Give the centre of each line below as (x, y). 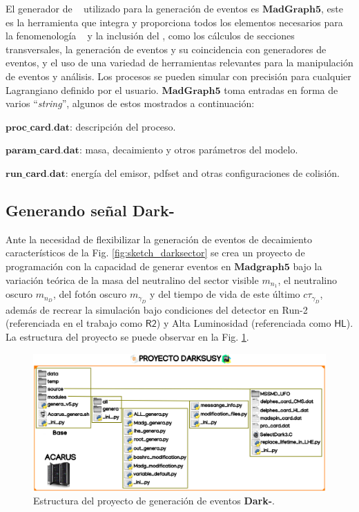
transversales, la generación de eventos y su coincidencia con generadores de (166, 49)
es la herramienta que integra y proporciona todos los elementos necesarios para (174, 22)
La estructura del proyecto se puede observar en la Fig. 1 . (127, 336)
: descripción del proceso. (123, 126)
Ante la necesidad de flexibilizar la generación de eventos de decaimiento (159, 239)
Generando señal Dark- (90, 210)
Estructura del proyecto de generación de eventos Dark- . (154, 501)
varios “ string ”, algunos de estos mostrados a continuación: (130, 103)
